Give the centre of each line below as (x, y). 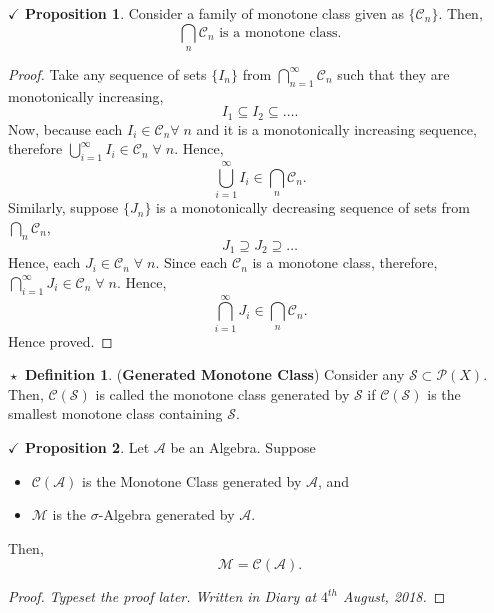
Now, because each (65, 128)
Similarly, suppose (63, 207)
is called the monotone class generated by (222, 393)
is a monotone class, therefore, (345, 262)
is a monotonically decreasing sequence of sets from (313, 207)
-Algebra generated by (166, 514)
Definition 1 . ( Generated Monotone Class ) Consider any (215, 374)
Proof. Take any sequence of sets (107, 73)
